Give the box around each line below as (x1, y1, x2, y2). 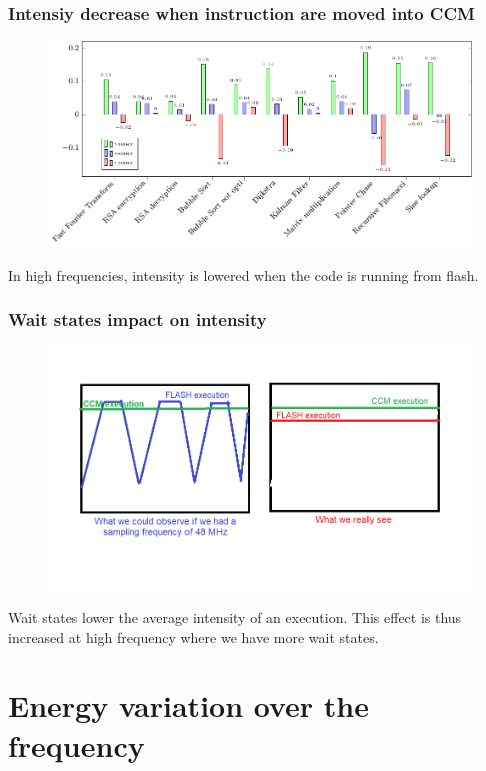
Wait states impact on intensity (8, 307, 267, 332)
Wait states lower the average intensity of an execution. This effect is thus (8, 607, 462, 627)
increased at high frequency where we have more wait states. (8, 626, 379, 647)
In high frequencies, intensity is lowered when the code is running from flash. (8, 264, 479, 285)
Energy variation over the (8, 685, 370, 726)
